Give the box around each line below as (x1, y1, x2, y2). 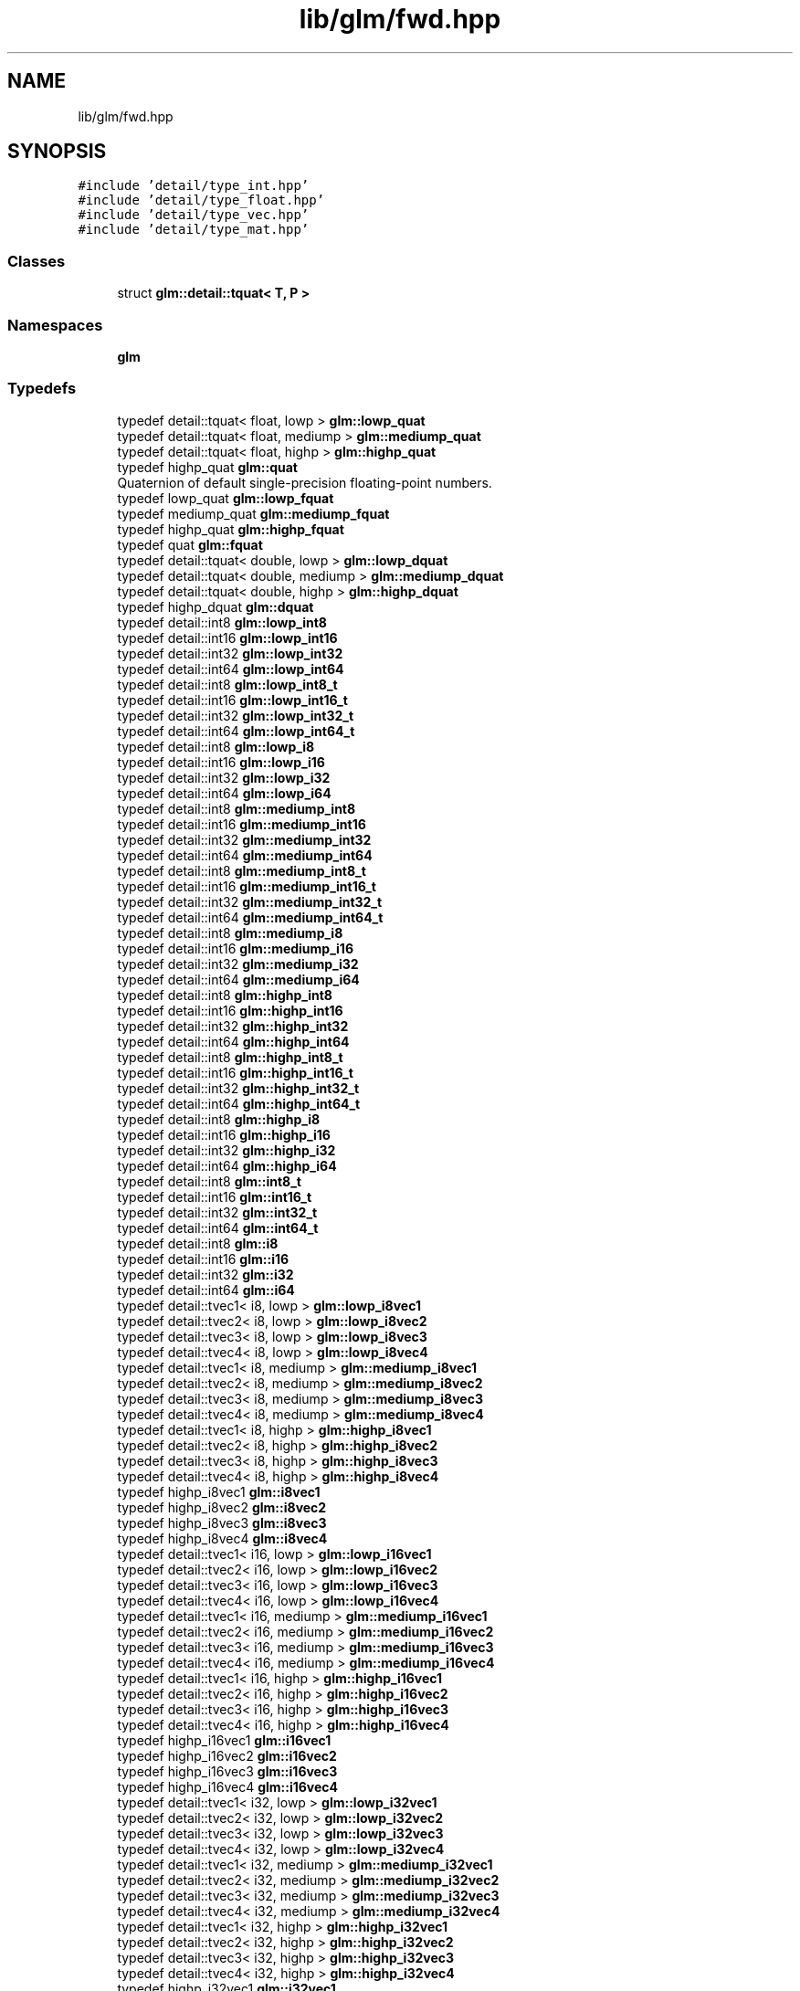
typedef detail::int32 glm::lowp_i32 (117, 769, 331, 785)
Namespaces (7, 315, 103, 334)
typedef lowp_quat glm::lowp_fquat (117, 490, 334, 506)
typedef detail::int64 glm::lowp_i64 (117, 785, 332, 801)
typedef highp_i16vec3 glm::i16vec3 (117, 1763, 338, 1779)
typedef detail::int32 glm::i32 (117, 1266, 294, 1282)
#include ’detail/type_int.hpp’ (78, 178, 310, 194)
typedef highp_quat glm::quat (117, 458, 298, 475)
